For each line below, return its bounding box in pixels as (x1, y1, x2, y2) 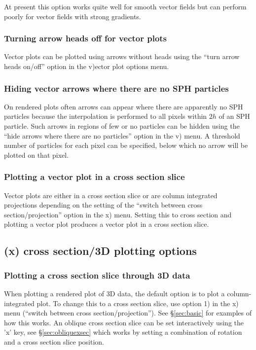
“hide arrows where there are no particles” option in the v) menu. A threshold (4, 130, 240, 140)
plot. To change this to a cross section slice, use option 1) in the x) (37, 298, 239, 308)
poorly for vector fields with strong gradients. (4, 11, 141, 21)
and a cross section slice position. (4, 336, 105, 347)
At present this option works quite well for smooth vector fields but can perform (4, 1, 247, 11)
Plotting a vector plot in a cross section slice (4, 171, 185, 183)
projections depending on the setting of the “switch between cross (4, 200, 203, 210)
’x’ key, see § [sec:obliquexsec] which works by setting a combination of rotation (4, 327, 242, 337)
